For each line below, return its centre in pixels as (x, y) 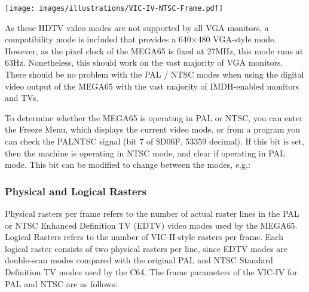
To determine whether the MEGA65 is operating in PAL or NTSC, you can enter (154, 117)
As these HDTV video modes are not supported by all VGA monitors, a (137, 27)
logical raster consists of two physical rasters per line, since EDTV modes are (146, 248)
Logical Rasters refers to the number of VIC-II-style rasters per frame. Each (144, 237)
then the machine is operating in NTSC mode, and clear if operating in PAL (145, 153)
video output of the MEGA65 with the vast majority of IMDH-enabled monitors (152, 86)
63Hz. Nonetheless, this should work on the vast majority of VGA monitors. (144, 62)
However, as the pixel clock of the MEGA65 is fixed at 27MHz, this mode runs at (154, 50)
